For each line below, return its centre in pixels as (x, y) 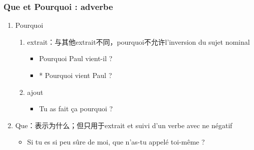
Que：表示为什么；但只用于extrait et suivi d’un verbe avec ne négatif (124, 125)
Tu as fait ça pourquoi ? (76, 109)
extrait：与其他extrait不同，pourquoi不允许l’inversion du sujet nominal (138, 41)
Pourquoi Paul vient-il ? (76, 58)
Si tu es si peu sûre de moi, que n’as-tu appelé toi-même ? (116, 142)
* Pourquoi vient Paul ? (76, 75)
